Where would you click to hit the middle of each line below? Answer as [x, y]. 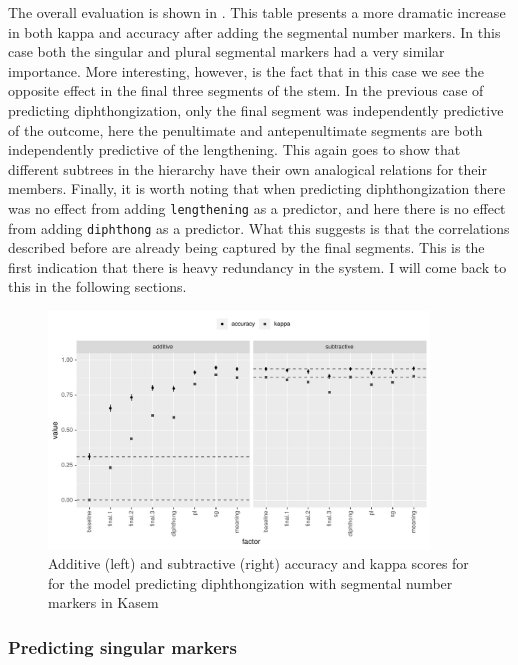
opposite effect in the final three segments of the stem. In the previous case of [246, 90]
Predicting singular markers [123, 646]
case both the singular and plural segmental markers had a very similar [226, 51]
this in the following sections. [97, 286]
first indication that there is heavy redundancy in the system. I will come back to [257, 266]
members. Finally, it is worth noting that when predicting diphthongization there [257, 188]
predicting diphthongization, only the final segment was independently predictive [256, 109]
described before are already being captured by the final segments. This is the [246, 247]
